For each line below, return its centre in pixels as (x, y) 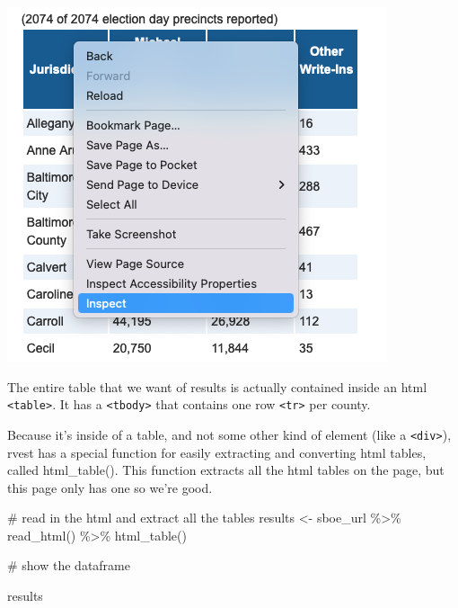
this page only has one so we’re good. (110, 487)
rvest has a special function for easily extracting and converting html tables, (217, 452)
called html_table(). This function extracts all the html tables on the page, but (226, 470)
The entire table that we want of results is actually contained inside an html (217, 386)
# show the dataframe (69, 565)
